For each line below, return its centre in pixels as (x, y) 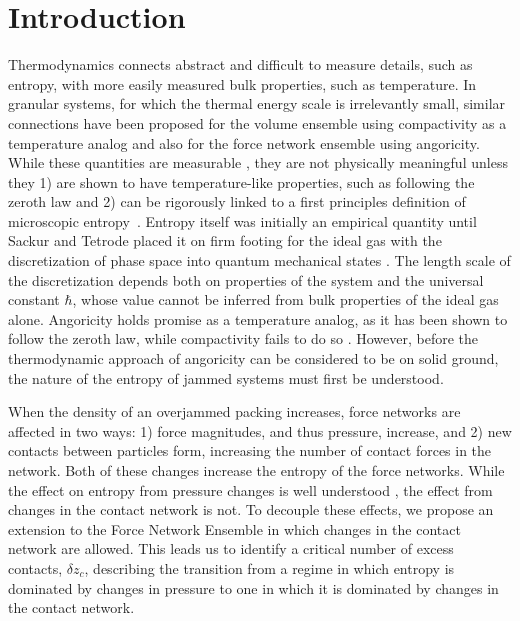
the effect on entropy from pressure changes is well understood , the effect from (250, 489)
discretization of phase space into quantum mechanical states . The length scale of (259, 260)
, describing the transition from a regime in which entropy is (269, 567)
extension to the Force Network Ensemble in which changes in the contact (234, 528)
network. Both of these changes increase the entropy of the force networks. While (256, 470)
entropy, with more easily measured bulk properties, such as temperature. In (242, 83)
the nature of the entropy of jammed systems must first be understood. (226, 377)
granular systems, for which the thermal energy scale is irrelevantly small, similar (257, 103)
